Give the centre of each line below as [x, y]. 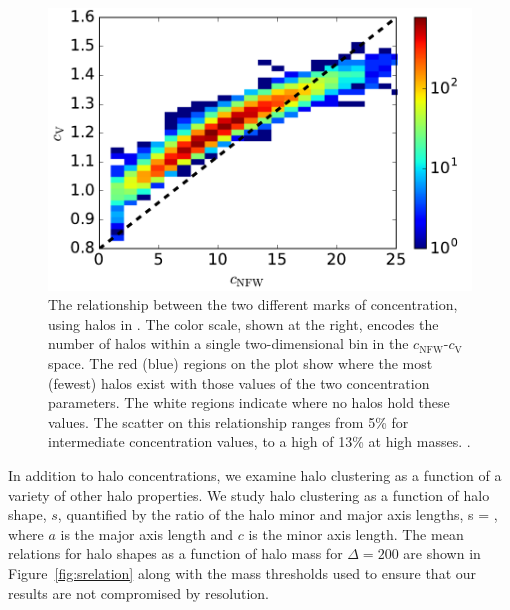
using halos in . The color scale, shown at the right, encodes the [243, 323]
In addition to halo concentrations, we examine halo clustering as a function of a [255, 475]
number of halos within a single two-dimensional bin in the [228, 343]
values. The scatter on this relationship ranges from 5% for [228, 421]
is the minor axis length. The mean [356, 533]
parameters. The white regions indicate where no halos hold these [249, 402]
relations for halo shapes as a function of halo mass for [175, 553]
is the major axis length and [147, 533]
